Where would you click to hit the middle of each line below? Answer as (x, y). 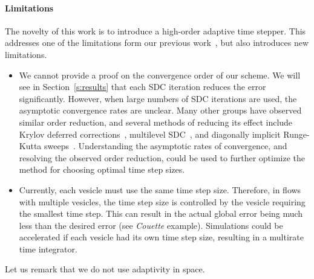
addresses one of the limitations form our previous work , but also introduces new (157, 43)
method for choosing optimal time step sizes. (102, 169)
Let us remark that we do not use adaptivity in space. (105, 269)
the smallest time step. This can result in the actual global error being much (161, 213)
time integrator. (48, 249)
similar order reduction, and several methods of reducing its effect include (156, 122)
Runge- (296, 134)
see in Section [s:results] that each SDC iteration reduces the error (142, 87)
